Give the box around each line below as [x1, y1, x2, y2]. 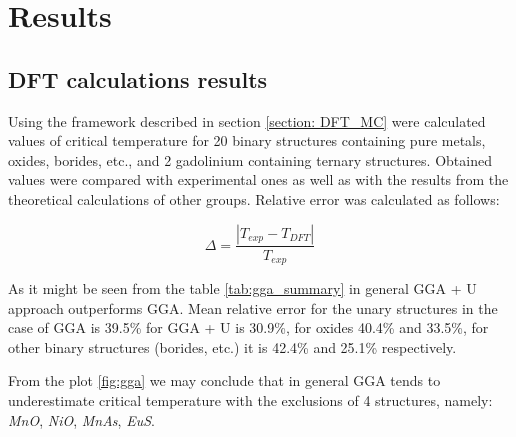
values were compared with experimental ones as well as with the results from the [8, 169, 509, 190]
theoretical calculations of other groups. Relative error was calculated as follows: [8, 188, 500, 209]
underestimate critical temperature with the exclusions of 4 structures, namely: [8, 390, 493, 410]
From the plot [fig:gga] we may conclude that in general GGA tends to [8, 370, 441, 391]
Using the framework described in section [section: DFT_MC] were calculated [8, 110, 486, 131]
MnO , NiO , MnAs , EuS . [8, 409, 155, 430]
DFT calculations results [8, 63, 268, 94]
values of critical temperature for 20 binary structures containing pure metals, [8, 130, 486, 151]
